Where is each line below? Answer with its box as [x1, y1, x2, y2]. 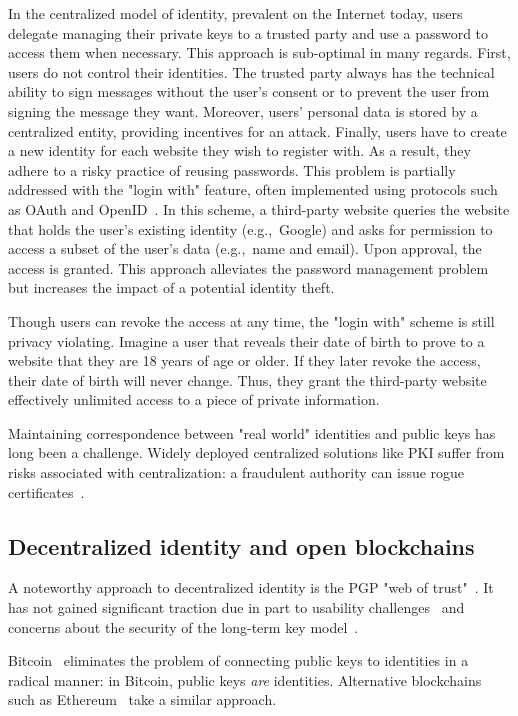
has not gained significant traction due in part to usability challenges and [8, 597, 465, 618]
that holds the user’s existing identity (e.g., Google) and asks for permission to [8, 218, 493, 239]
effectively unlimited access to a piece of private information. [8, 389, 380, 410]
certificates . [8, 481, 85, 502]
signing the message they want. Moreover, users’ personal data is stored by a [8, 100, 478, 121]
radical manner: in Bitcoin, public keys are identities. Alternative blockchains [8, 669, 482, 690]
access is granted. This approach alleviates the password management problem [8, 257, 489, 278]
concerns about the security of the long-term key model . [8, 616, 359, 637]
